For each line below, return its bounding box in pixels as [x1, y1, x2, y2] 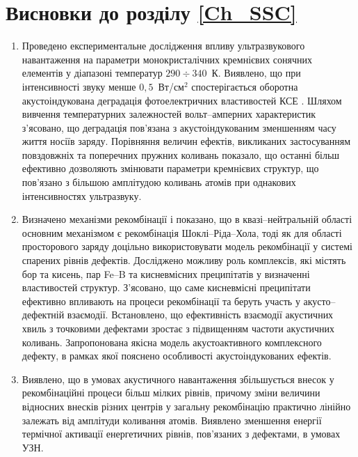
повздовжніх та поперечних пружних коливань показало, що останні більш [22, 147, 340, 162]
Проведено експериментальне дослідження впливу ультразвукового [22, 38, 305, 53]
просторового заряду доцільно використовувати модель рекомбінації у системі [22, 239, 352, 254]
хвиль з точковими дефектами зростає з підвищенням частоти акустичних [22, 321, 335, 335]
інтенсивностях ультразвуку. [22, 188, 142, 203]
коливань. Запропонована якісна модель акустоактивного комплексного [22, 334, 322, 349]
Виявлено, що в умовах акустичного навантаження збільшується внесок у [22, 371, 334, 386]
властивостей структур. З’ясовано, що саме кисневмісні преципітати [22, 280, 311, 295]
